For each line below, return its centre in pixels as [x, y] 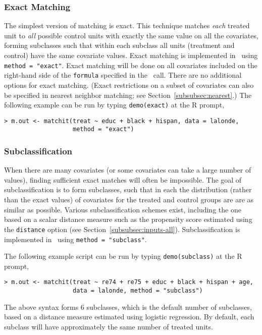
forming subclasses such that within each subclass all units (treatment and [119, 45]
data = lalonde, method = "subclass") [138, 291]
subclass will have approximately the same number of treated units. [109, 326]
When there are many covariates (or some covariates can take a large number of [128, 170]
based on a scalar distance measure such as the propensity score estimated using [128, 219]
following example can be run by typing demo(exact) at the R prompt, [114, 105]
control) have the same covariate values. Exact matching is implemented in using [131, 55]
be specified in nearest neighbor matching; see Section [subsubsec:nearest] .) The [128, 95]
